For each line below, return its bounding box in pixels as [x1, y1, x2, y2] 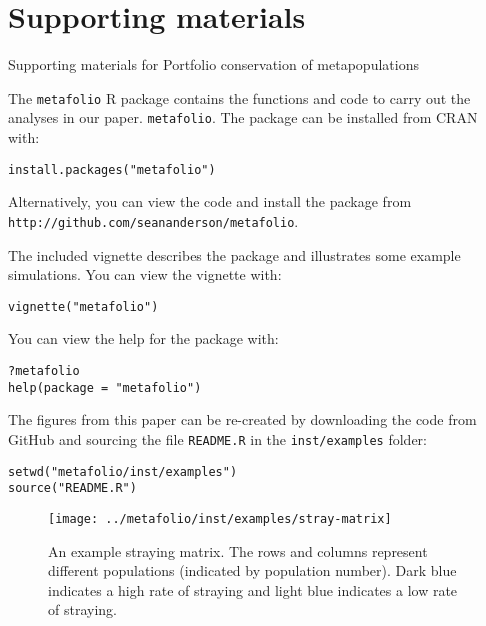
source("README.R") [8, 481, 137, 496]
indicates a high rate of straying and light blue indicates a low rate [48, 579, 458, 600]
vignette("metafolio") [8, 299, 159, 314]
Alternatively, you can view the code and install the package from [8, 191, 412, 212]
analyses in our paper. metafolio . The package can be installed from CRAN [8, 107, 478, 128]
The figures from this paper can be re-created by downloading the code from [8, 409, 477, 430]
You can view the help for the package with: [8, 328, 279, 349]
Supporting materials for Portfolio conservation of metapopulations [8, 54, 419, 75]
